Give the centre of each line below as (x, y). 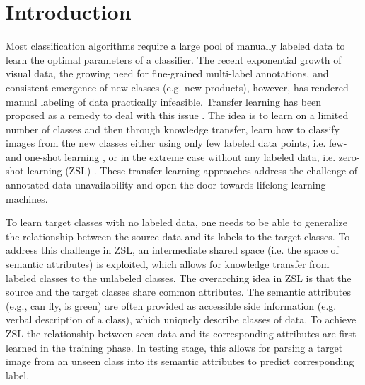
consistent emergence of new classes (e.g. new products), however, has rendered (177, 87)
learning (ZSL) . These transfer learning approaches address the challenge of (192, 171)
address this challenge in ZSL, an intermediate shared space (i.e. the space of (172, 250)
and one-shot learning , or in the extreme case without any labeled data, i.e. (171, 156)
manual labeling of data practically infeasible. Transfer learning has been (164, 101)
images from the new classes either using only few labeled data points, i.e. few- (176, 143)
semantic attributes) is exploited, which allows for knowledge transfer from (168, 264)
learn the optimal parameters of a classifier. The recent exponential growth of (174, 59)
